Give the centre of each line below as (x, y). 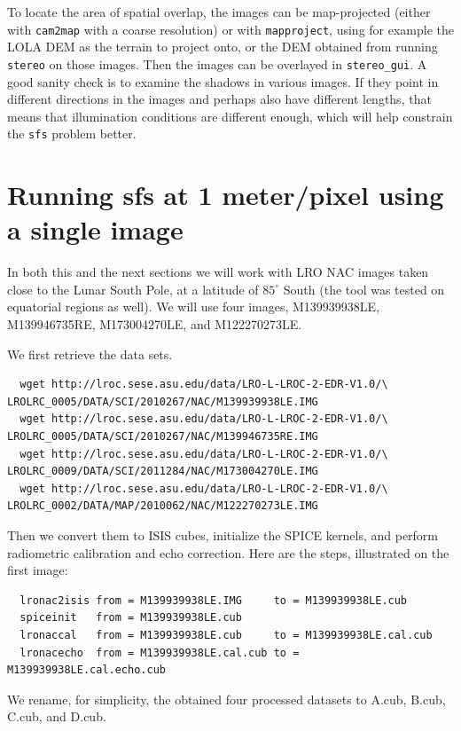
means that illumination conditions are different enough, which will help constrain (230, 116)
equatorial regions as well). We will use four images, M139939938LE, (194, 307)
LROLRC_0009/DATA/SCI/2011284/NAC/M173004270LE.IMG (163, 472)
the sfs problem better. (72, 134)
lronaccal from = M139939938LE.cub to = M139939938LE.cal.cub (226, 635)
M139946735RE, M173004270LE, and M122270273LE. (155, 324)
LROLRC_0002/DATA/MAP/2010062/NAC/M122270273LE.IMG (163, 506)
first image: (38, 570)
